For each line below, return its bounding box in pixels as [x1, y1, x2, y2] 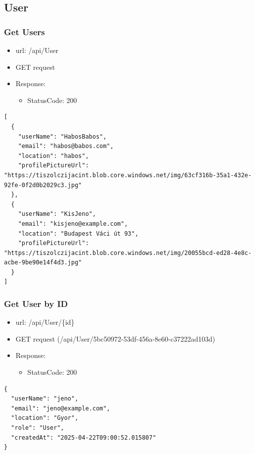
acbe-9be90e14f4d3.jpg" [4, 259, 82, 266]
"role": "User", [11, 424, 64, 432]
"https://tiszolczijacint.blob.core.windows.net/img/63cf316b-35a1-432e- [4, 171, 252, 179]
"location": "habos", [18, 152, 89, 159]
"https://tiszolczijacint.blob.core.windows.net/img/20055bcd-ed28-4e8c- [4, 249, 252, 256]
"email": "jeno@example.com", [11, 404, 110, 412]
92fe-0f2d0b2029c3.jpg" [4, 181, 82, 189]
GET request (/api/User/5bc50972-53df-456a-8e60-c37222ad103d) [15, 333, 215, 344]
